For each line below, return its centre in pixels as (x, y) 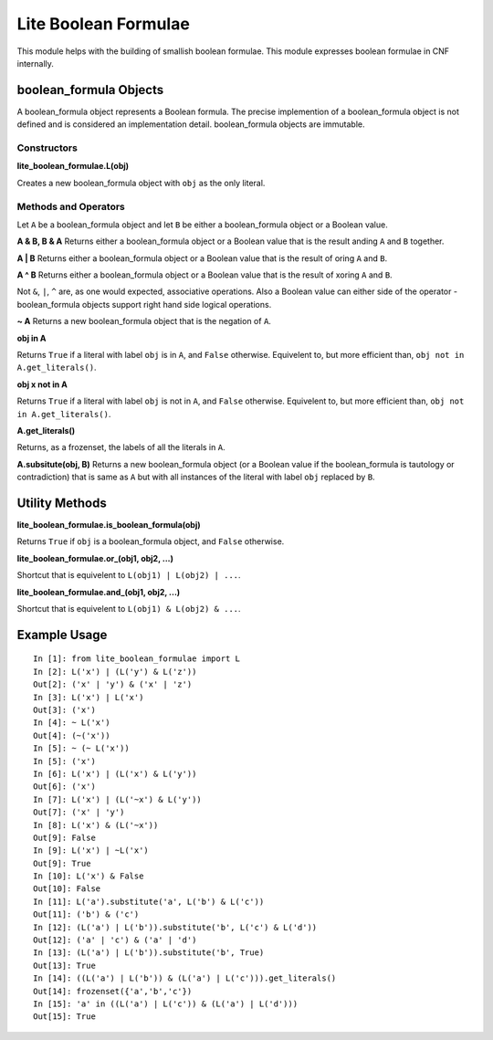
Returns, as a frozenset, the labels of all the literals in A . (121, 447)
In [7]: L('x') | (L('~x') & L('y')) (118, 799)
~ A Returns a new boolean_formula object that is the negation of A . (144, 321)
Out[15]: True (64, 1017)
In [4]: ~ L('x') (72, 723)
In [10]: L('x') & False (89, 876)
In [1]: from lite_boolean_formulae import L (137, 659)
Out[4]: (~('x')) (72, 735)
